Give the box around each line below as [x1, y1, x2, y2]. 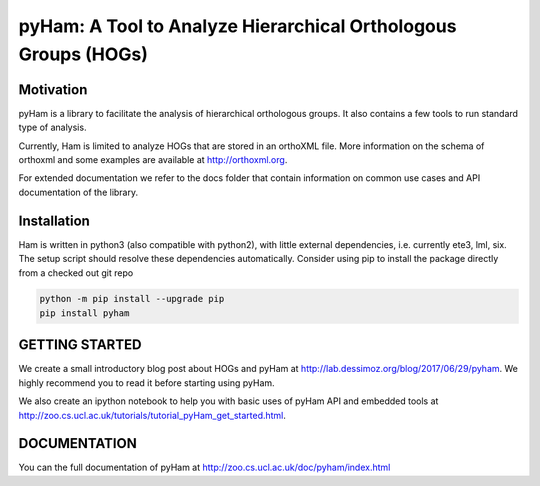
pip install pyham [39, 307, 130, 319]
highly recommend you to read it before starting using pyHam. [18, 376, 275, 389]
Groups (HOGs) [18, 43, 149, 65]
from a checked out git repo [18, 266, 134, 279]
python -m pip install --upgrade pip [39, 293, 225, 305]
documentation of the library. [18, 186, 139, 198]
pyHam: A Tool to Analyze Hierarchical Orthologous [18, 15, 457, 37]
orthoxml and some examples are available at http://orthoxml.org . [18, 154, 288, 166]
